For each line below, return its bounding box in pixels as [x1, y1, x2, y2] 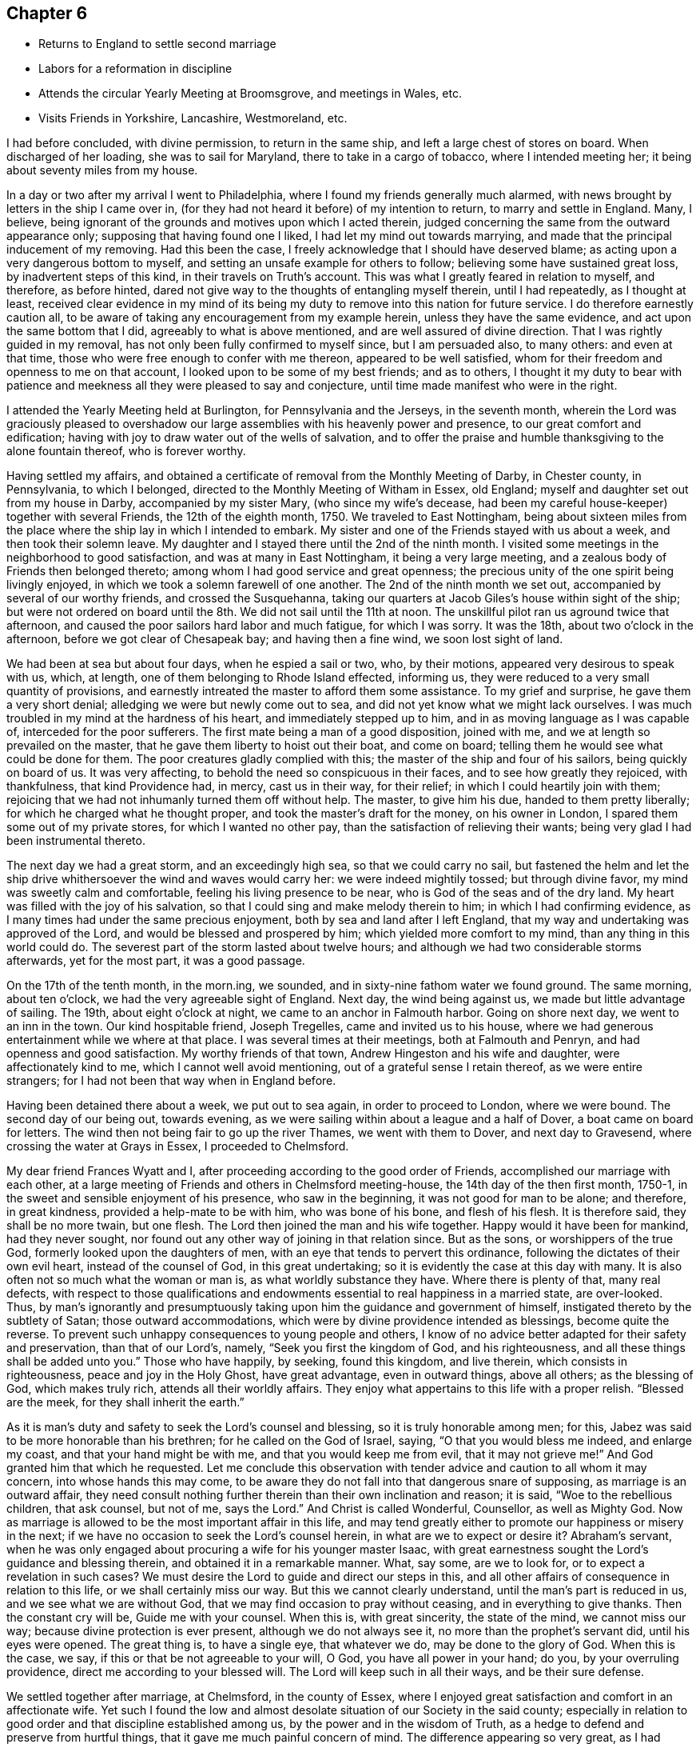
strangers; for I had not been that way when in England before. [6, 1074, 336, 1088]
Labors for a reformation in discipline [38, 62, 233, 76]
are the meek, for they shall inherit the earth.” [6, 1395, 245, 1410]
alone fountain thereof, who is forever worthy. [6, 444, 246, 458]
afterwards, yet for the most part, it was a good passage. [6, 954, 305, 968]
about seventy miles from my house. [6, 163, 198, 178]
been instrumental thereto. [6, 834, 145, 848]
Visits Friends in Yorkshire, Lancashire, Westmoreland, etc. [38, 111, 348, 126]
